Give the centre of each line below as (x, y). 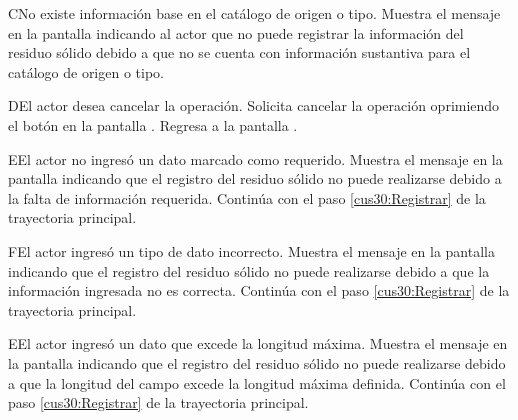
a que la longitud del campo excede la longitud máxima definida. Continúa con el (257, 382)
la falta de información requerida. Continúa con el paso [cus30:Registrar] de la (247, 197)
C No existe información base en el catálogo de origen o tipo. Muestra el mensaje (254, 13)
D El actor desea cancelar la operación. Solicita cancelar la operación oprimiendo (254, 105)
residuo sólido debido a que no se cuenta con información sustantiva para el (239, 52)
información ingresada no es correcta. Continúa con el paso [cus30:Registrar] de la (259, 290)
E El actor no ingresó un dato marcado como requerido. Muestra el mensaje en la (255, 158)
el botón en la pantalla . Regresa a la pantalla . (153, 124)
